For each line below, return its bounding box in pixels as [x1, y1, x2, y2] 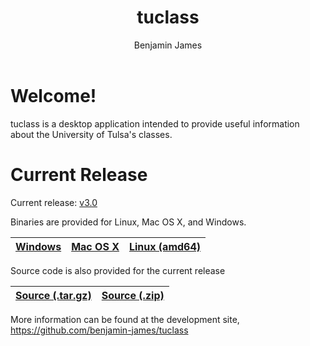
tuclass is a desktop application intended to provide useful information [10, 117, 300, 130]
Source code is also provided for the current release [10, 264, 226, 276]
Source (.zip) [101, 288, 165, 302]
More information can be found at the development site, [10, 313, 240, 325]
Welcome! [10, 84, 97, 107]
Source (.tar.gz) [15, 288, 92, 302]
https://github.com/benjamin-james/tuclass [10, 324, 189, 336]
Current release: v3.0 [10, 196, 98, 208]
